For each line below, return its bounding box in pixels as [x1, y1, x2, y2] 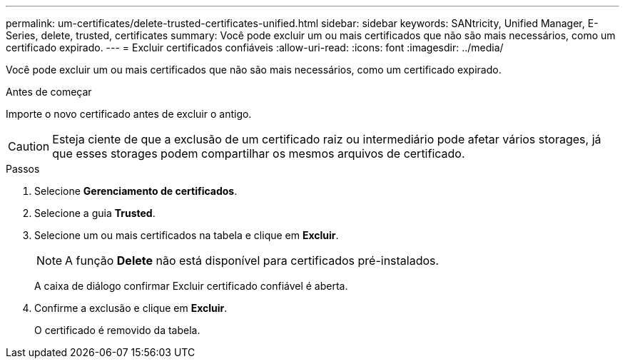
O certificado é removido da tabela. [34, 324, 200, 336]
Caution [8, 139, 50, 153]
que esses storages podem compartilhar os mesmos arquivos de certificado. [52, 146, 465, 161]
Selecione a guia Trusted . [34, 207, 156, 219]
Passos [6, 163, 40, 175]
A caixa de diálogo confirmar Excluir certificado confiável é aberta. [34, 280, 348, 292]
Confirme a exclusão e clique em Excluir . [34, 302, 228, 314]
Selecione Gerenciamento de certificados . [34, 185, 238, 197]
